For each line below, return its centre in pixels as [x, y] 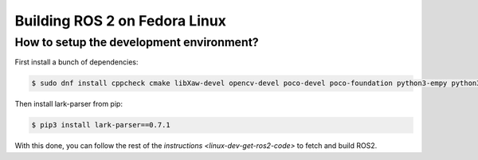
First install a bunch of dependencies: [76, 62]
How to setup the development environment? [137, 42]
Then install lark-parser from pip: [69, 104]
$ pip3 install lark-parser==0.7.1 [101, 125]
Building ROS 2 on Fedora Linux [121, 21]
